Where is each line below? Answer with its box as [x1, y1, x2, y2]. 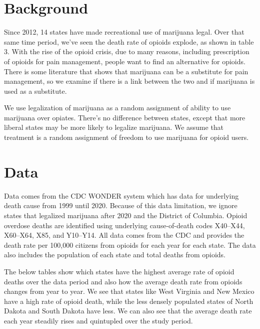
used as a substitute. [4, 85, 67, 96]
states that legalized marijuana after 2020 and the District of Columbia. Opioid [4, 210, 247, 220]
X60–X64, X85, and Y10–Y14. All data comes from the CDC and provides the [4, 230, 244, 240]
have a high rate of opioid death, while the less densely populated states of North [4, 295, 253, 306]
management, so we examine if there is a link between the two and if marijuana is [4, 76, 255, 86]
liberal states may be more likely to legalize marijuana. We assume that [4, 122, 224, 132]
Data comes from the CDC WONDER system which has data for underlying [4, 190, 239, 201]
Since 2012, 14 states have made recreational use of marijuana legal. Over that [4, 27, 244, 37]
